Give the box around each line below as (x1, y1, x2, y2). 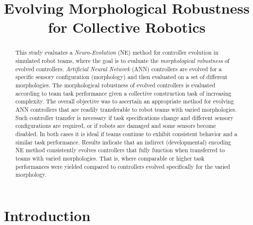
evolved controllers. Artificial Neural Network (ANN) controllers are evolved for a (15, 64, 222, 73)
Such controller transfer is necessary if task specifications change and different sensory (15, 113, 234, 122)
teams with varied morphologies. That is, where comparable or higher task (15, 154, 205, 162)
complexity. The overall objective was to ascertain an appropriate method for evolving (15, 97, 234, 105)
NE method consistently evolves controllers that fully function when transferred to (15, 146, 225, 154)
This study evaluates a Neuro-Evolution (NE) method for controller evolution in (15, 48, 219, 57)
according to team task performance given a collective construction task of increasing (15, 89, 232, 97)
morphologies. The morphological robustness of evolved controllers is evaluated (15, 81, 215, 89)
